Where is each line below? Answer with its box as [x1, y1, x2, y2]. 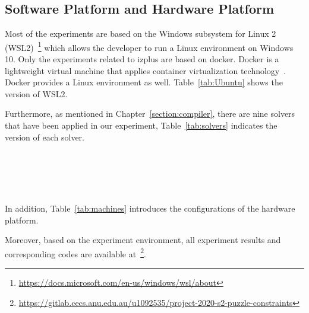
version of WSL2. [5, 87, 68, 100]
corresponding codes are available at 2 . [5, 245, 146, 260]
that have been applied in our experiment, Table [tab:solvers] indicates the [5, 119, 278, 132]
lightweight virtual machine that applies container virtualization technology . [5, 64, 286, 76]
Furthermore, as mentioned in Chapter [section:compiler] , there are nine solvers [5, 107, 295, 120]
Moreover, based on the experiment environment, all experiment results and [5, 234, 281, 246]
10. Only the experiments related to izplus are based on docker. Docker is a [5, 53, 279, 65]
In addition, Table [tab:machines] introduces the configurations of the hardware [5, 202, 295, 214]
